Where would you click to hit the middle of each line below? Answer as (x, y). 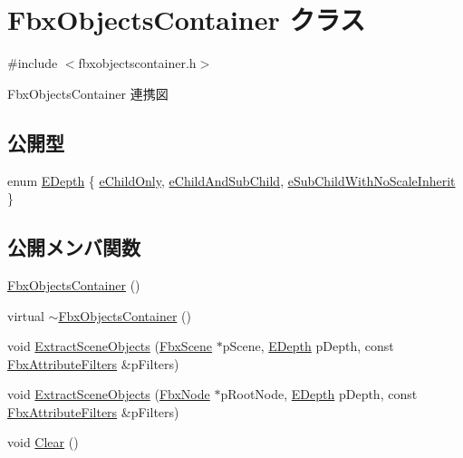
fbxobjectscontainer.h (137, 63)
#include (33, 63)
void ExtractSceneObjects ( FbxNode (109, 394)
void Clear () (43, 442)
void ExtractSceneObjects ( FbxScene (110, 346)
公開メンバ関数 (74, 247)
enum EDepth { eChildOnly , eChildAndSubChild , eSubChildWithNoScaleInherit (231, 180)
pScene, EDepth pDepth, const (308, 346)
